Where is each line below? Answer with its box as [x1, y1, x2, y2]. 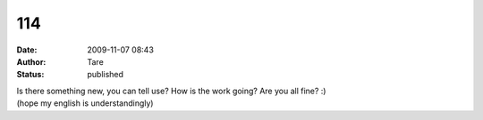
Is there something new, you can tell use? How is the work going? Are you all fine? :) [16, 85, 326, 96]
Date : [16, 44, 38, 55]
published [87, 69, 124, 80]
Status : [16, 69, 45, 80]
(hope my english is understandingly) [16, 98, 154, 108]
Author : [16, 56, 47, 67]
